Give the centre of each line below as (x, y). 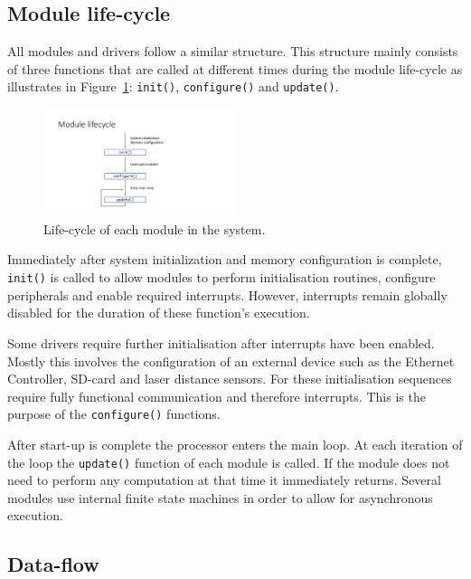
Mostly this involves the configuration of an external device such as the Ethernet (231, 361)
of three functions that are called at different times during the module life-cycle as (235, 68)
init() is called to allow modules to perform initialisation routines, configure (221, 277)
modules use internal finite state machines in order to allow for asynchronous (220, 497)
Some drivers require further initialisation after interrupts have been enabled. (221, 342)
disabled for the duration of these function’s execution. (159, 313)
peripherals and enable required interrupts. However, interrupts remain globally (227, 294)
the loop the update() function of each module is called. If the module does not (229, 462)
